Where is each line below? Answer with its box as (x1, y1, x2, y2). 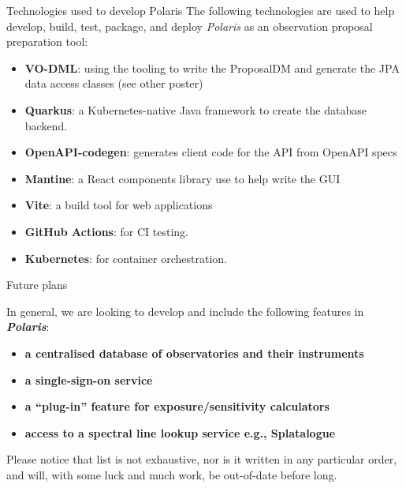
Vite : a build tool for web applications (24, 197, 213, 213)
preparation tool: (6, 33, 88, 50)
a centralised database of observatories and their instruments (24, 344, 364, 361)
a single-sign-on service (24, 371, 153, 388)
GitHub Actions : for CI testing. (24, 223, 188, 239)
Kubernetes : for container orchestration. (24, 250, 227, 266)
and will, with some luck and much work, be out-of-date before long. (6, 466, 337, 482)
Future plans (6, 276, 68, 293)
